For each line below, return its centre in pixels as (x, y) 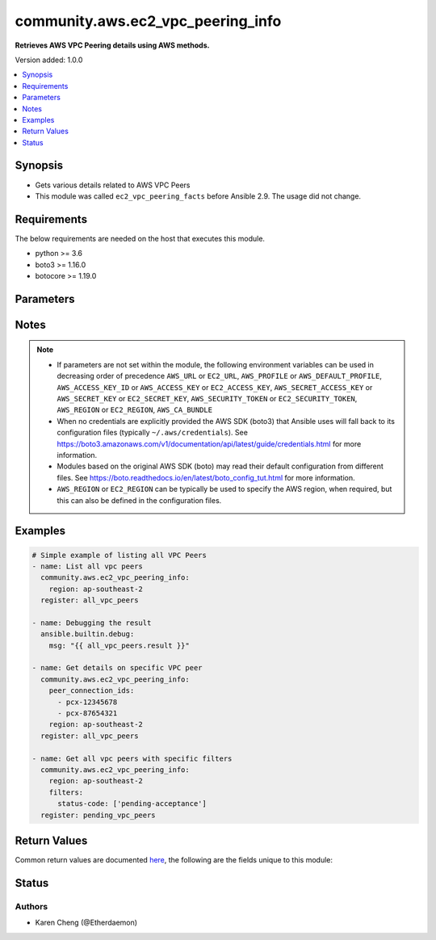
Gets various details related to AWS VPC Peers (113, 185)
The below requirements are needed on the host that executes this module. (140, 238)
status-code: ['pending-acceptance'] (132, 804)
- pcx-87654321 (88, 713)
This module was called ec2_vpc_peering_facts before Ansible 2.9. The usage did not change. (198, 196)
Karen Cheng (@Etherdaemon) (86, 923)
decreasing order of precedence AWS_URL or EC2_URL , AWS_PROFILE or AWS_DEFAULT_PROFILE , (220, 376)
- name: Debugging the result (92, 623)
